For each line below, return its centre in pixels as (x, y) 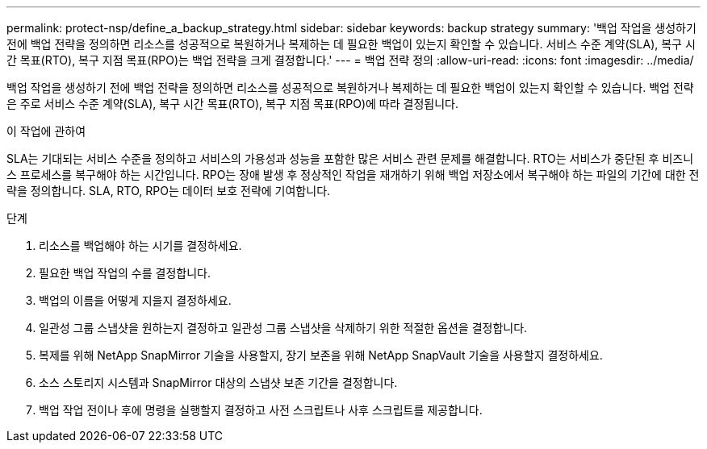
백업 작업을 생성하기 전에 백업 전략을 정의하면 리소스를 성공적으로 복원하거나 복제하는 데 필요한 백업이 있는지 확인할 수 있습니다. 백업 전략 (350, 87)
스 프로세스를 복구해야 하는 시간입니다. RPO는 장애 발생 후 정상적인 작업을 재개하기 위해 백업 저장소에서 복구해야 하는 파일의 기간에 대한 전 (353, 175)
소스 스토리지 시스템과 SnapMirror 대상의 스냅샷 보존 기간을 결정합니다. (218, 382)
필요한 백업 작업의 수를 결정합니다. (125, 273)
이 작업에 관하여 (46, 131)
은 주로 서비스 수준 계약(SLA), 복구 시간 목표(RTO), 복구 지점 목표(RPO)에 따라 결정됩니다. (232, 104)
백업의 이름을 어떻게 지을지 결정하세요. (135, 300)
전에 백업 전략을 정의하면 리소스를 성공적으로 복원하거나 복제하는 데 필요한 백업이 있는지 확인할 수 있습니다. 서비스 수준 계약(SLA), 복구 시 (351, 44)
